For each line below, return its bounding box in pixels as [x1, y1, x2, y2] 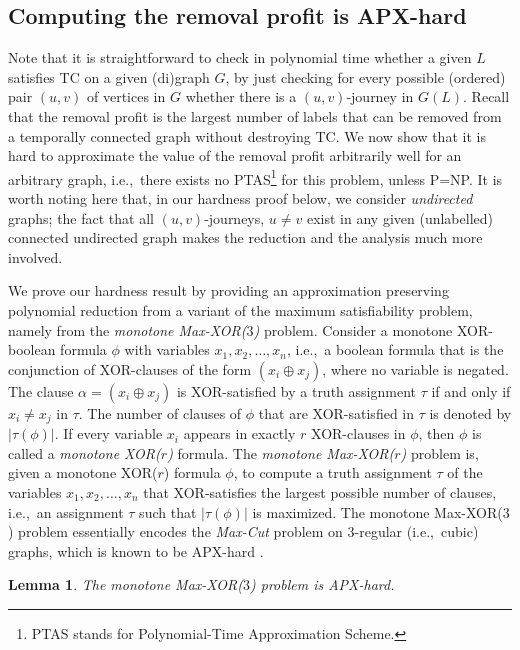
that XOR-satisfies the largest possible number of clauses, [143, 482, 497, 502]
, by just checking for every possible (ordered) [225, 66, 506, 87]
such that [139, 501, 197, 522]
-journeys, [204, 207, 265, 228]
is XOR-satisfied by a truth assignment [176, 380, 416, 401]
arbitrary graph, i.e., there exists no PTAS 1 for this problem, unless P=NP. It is [8, 165, 503, 189]
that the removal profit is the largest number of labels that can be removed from [8, 105, 502, 126]
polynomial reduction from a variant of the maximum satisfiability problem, [8, 299, 473, 320]
